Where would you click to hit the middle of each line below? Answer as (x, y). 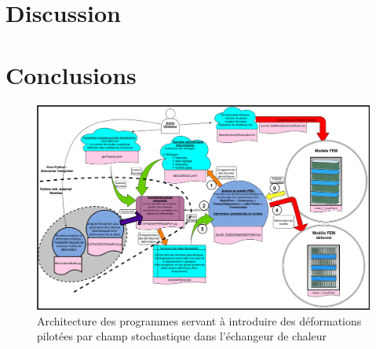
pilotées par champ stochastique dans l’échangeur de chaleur (182, 336)
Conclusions (71, 74)
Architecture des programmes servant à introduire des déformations (199, 320)
